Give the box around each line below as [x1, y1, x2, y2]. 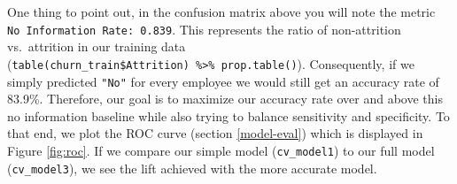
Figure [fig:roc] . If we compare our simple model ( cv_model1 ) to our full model [7, 141, 435, 159]
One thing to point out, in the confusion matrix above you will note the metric [7, 3, 436, 20]
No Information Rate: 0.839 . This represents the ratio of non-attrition [7, 19, 401, 38]
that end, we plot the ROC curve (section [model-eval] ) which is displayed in [7, 124, 423, 142]
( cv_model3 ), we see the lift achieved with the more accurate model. [7, 158, 377, 177]
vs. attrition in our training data [7, 37, 186, 56]
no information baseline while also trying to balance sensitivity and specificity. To [7, 106, 450, 125]
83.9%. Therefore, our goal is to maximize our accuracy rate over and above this [7, 89, 443, 108]
